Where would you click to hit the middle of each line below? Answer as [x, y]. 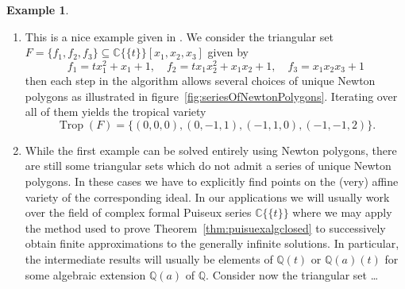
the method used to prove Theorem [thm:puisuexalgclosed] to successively [205, 227]
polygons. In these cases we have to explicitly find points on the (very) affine [212, 181]
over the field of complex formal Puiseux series [138, 212]
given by [228, 52]
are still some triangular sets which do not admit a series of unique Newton [208, 166]
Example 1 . [38, 10]
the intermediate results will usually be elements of [149, 258]
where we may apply [342, 212]
